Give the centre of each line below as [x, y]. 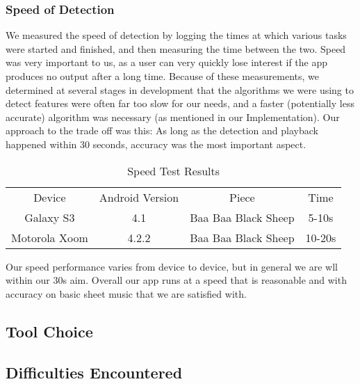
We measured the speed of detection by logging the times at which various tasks [176, 35]
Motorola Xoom [50, 237]
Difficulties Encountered [94, 372]
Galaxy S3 [50, 217]
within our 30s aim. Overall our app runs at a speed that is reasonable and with [176, 280]
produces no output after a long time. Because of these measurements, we [162, 76]
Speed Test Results [174, 170]
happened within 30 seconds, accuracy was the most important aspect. [156, 144]
